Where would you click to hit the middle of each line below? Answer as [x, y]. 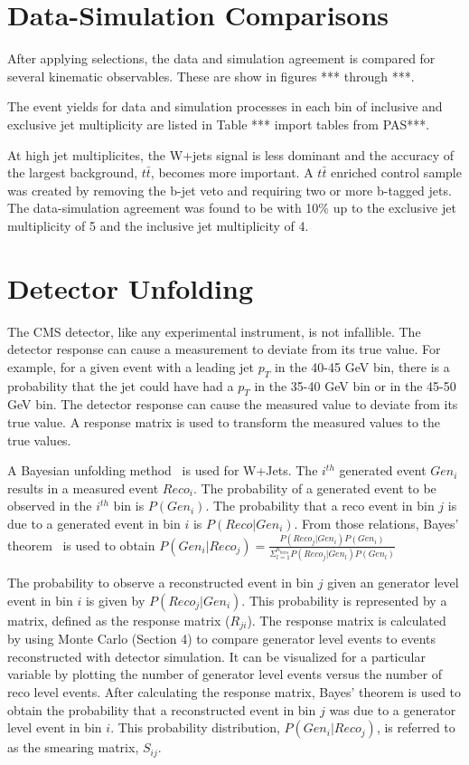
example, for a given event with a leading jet [131, 366]
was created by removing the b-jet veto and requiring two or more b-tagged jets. [230, 190]
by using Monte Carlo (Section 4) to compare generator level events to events [221, 639]
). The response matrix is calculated [347, 620]
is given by [115, 600]
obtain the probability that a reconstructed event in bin [162, 709]
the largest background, [73, 172]
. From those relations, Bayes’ [376, 523]
